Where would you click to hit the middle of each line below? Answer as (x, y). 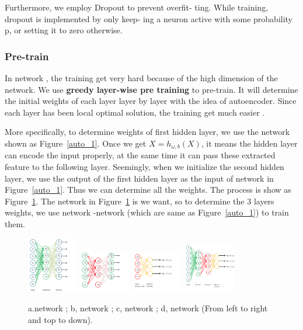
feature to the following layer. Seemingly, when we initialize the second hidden (144, 167)
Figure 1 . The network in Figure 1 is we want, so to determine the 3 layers (140, 201)
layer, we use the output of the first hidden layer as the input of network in (139, 178)
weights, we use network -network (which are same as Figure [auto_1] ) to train (147, 212)
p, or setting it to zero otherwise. (64, 30)
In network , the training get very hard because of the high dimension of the (141, 78)
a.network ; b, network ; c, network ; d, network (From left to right (148, 308)
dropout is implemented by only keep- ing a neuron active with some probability (149, 18)
